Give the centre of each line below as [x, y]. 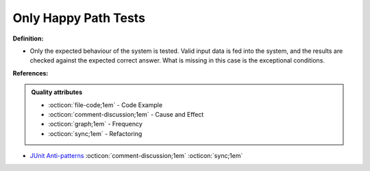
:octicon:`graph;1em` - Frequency [96, 124]
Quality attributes [57, 92]
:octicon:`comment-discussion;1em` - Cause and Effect [126, 114]
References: [30, 73]
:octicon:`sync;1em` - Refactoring [95, 133]
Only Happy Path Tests [79, 18]
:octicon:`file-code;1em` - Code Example [106, 105]
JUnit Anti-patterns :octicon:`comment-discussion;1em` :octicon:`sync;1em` [136, 156]
